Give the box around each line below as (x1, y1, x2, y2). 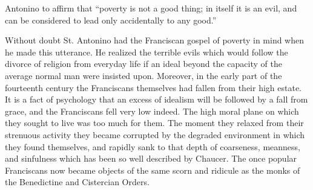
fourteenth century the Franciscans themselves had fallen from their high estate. (5, 81, 301, 93)
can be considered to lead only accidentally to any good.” (5, 13, 217, 26)
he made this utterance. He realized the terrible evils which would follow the (5, 45, 288, 58)
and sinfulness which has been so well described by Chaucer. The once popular (5, 152, 297, 165)
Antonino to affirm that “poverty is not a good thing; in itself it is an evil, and (5, 2, 297, 14)
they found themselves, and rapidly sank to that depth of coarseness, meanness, (5, 140, 300, 153)
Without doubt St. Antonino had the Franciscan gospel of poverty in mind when (5, 34, 305, 46)
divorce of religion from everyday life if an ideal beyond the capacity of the (5, 57, 282, 70)
